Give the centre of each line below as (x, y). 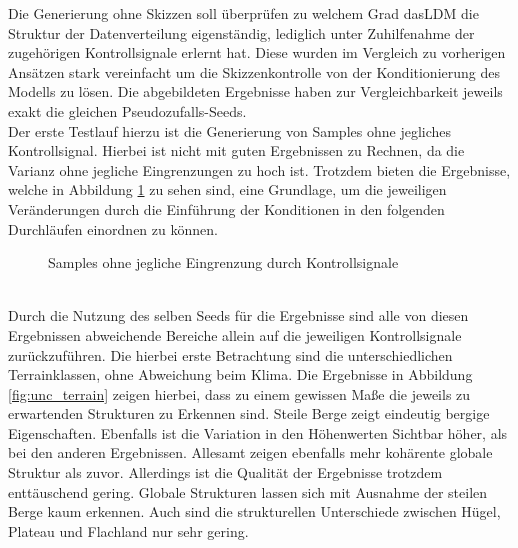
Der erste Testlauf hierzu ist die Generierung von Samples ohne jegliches (230, 130)
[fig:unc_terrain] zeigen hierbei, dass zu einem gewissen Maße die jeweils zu (239, 393)
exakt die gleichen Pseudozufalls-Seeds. (127, 110)
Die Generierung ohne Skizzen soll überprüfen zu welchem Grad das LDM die (243, 13)
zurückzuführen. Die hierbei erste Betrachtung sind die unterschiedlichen (230, 354)
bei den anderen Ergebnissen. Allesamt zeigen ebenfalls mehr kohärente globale (250, 452)
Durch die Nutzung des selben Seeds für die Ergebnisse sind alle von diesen (238, 315)
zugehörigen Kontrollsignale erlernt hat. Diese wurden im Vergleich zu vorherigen (257, 52)
